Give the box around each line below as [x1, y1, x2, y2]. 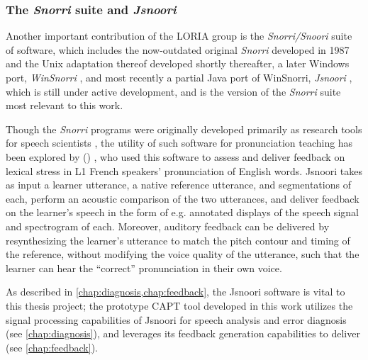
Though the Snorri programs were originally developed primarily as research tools [6, 121, 362, 136]
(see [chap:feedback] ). [6, 339, 98, 354]
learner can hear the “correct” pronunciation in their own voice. [6, 260, 282, 275]
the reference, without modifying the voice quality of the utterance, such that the [6, 247, 359, 261]
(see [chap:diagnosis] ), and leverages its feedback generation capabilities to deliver [6, 326, 360, 341]
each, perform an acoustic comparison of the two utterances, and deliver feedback [6, 191, 359, 206]
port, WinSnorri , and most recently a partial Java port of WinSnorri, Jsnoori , [6, 70, 352, 84]
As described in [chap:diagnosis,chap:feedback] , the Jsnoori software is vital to [6, 284, 345, 299]
